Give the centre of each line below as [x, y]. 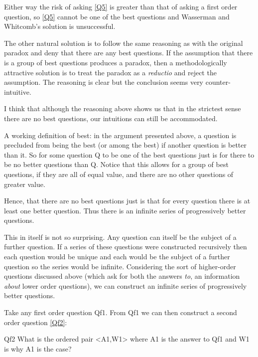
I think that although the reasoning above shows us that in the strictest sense [123, 108]
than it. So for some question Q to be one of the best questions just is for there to [129, 154]
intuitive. [18, 91]
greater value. [25, 184]
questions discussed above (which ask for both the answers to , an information [122, 276]
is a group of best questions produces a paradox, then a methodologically [116, 62]
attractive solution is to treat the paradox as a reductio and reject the [110, 72]
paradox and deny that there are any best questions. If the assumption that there [129, 53]
